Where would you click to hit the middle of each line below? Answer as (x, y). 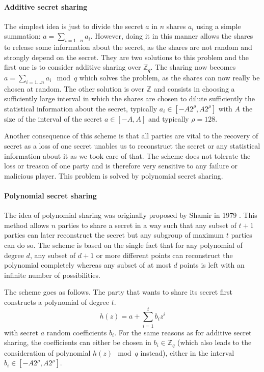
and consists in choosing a (194, 88)
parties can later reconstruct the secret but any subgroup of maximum (114, 235)
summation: (22, 36)
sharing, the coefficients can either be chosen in (78, 342)
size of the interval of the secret (53, 118)
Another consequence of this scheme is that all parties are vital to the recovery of (131, 136)
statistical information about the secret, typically (81, 108)
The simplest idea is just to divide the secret (74, 26)
